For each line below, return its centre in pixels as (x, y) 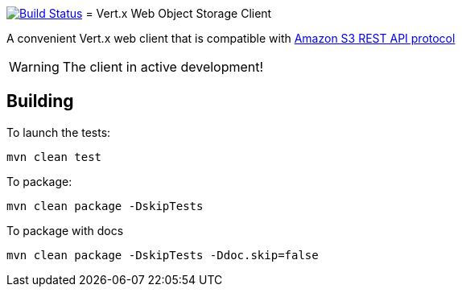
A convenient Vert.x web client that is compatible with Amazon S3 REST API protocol (231, 38)
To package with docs (65, 230)
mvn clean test (54, 157)
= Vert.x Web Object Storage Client (179, 13)
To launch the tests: (59, 132)
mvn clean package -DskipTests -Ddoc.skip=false (163, 255)
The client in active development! (163, 67)
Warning (34, 67)
